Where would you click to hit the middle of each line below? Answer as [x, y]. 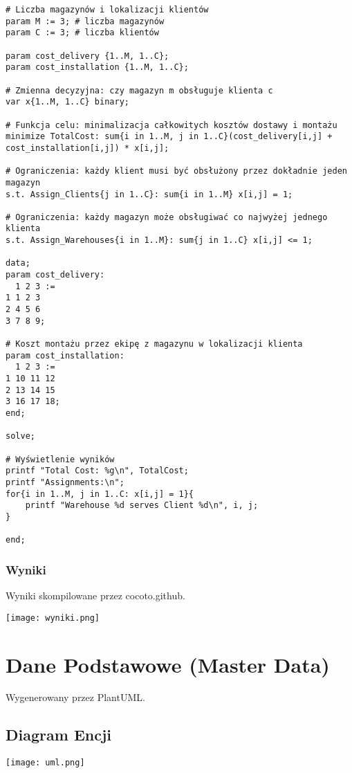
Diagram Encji [58, 735]
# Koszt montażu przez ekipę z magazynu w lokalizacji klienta [154, 344]
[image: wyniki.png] [53, 618]
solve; [20, 436]
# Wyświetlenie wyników [60, 459]
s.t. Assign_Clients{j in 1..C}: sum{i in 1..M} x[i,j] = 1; [149, 194]
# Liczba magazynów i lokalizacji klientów [107, 10]
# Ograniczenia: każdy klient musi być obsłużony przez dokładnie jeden [176, 171]
